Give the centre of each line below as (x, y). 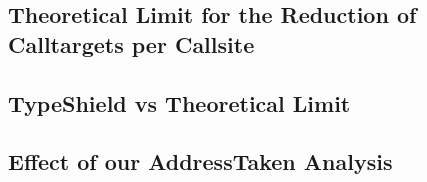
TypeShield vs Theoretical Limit (179, 102)
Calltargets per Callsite (131, 43)
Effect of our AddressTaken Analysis (200, 161)
